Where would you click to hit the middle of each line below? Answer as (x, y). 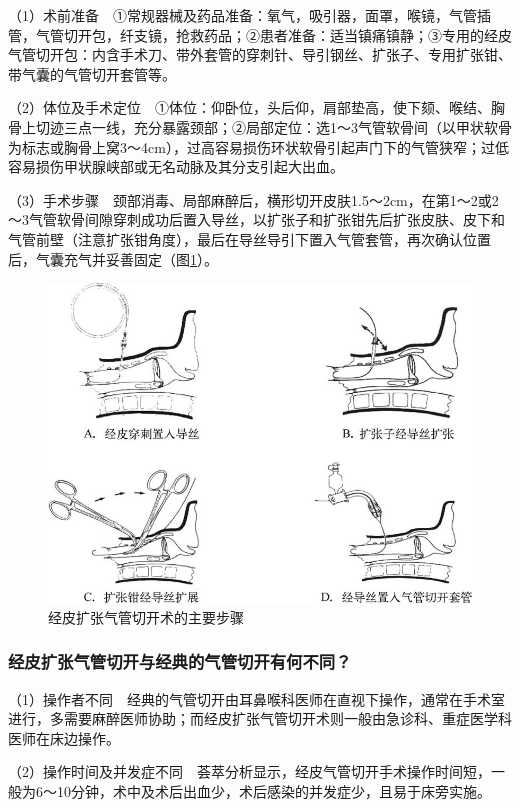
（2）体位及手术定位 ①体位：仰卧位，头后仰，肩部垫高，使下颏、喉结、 (249, 107)
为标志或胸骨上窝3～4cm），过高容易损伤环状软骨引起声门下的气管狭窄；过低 (258, 146)
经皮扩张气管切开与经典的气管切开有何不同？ (180, 661)
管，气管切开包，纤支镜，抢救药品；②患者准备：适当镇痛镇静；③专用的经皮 (260, 34)
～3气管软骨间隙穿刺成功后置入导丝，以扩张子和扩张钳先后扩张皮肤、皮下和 (256, 219)
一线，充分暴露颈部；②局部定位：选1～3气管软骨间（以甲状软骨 (301, 126)
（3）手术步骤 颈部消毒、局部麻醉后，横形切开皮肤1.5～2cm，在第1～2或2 (253, 199)
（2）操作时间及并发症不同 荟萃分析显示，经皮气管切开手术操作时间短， (249, 771)
